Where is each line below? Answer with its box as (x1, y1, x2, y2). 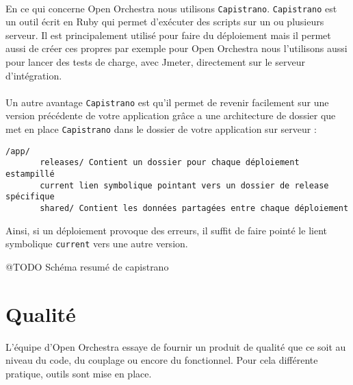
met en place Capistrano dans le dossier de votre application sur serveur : (5, 122, 317, 136)
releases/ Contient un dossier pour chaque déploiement (40, 158, 300, 168)
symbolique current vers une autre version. (5, 236, 188, 251)
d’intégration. (5, 68, 62, 82)
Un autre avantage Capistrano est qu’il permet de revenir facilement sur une (5, 95, 329, 109)
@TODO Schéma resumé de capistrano (5, 259, 169, 273)
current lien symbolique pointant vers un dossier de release (40, 180, 329, 190)
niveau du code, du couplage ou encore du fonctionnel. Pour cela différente (5, 353, 318, 367)
